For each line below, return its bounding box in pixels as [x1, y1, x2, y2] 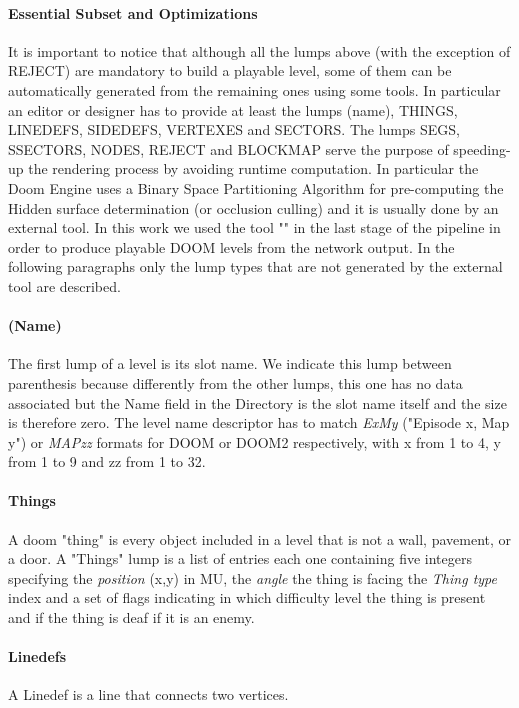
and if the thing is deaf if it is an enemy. [8, 607, 255, 628]
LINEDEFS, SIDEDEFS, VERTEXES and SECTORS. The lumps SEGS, [8, 119, 460, 140]
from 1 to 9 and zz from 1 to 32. [8, 451, 206, 472]
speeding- [453, 138, 511, 159]
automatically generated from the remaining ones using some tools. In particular [8, 79, 501, 100]
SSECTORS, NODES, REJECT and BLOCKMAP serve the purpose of [8, 138, 449, 159]
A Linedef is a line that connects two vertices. [8, 684, 289, 705]
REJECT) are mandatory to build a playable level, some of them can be [8, 60, 452, 81]
